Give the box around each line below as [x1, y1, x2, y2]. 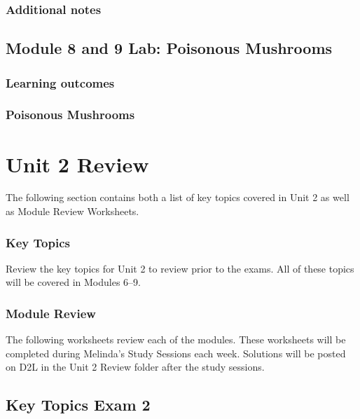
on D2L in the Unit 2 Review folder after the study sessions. [6, 359, 265, 374]
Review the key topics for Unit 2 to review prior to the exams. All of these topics [6, 261, 354, 275]
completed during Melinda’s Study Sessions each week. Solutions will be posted [6, 345, 346, 360]
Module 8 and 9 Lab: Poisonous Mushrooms [6, 37, 333, 59]
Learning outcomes [6, 74, 115, 91]
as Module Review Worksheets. [6, 204, 139, 219]
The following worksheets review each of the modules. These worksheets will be [6, 332, 346, 347]
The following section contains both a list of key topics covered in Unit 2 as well [6, 190, 349, 205]
